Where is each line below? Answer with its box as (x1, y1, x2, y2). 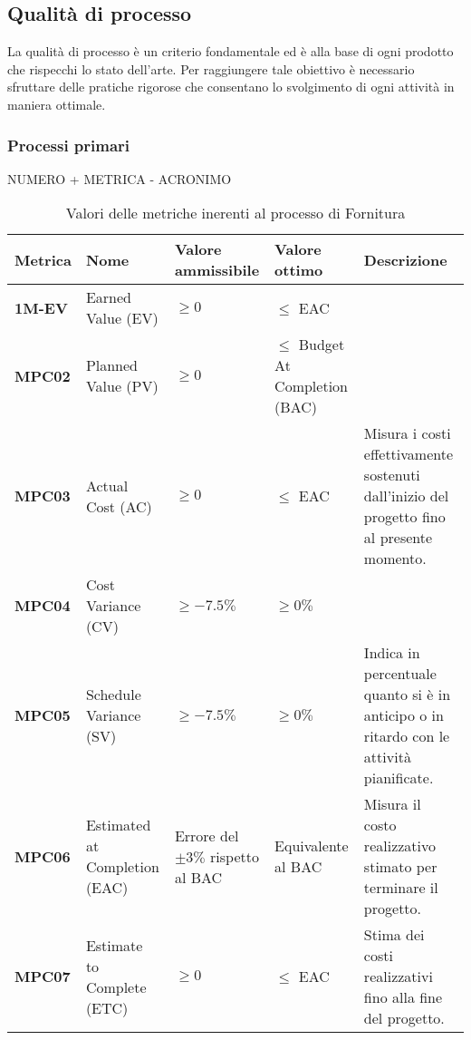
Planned (85, 355, 139, 376)
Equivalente (274, 835, 349, 857)
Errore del (174, 824, 239, 846)
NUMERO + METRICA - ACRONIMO (7, 169, 232, 188)
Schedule (85, 684, 141, 705)
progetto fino (363, 506, 446, 528)
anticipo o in (363, 705, 444, 726)
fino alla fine (363, 987, 443, 1008)
